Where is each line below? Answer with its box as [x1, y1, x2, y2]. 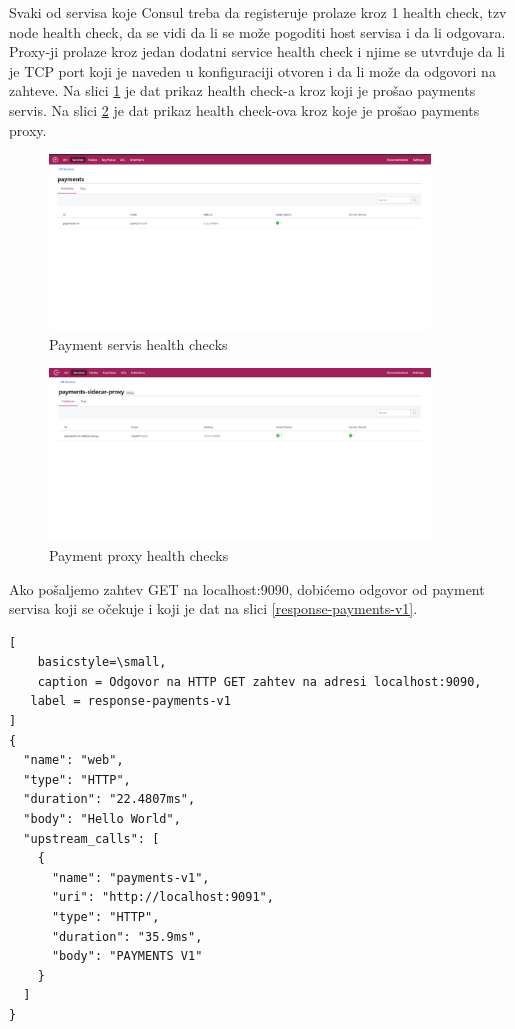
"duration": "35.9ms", [51, 929, 203, 944]
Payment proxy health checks [49, 544, 229, 565]
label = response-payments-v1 [30, 694, 231, 709]
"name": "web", [23, 753, 124, 768]
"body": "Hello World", [23, 812, 181, 827]
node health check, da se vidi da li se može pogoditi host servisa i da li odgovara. [9, 21, 506, 42]
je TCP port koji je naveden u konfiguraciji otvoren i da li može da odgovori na [9, 60, 496, 81]
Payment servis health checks [49, 333, 228, 354]
